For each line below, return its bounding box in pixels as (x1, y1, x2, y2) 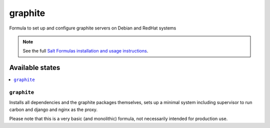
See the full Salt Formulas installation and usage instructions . (22, 48, 148, 54)
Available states (9, 63, 60, 72)
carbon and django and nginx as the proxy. (9, 106, 97, 112)
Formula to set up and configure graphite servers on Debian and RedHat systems (9, 25, 176, 31)
